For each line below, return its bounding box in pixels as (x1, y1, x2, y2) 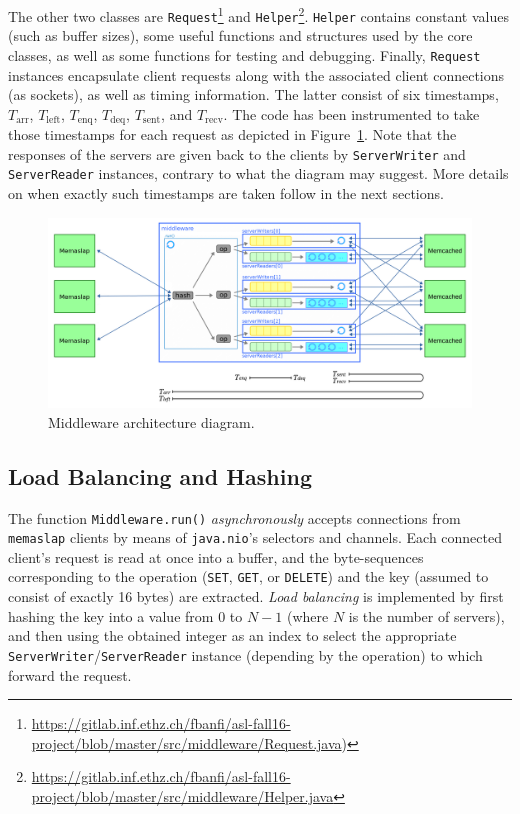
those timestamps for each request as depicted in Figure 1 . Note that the (8, 124, 457, 145)
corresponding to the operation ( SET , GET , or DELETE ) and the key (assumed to (8, 566, 489, 587)
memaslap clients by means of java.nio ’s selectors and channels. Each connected (8, 527, 502, 548)
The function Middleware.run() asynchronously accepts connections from (8, 507, 461, 528)
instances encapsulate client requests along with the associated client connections (8, 64, 505, 85)
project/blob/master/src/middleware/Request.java (31, 732, 342, 753)
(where (286, 605, 329, 626)
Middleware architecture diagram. (48, 411, 255, 432)
